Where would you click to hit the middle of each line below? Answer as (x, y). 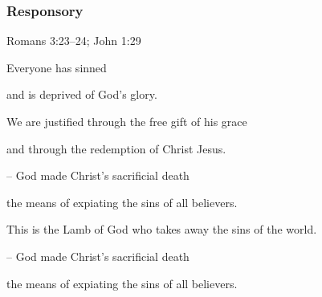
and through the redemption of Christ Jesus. (116, 148)
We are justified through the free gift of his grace (127, 121)
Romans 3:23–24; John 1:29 (74, 41)
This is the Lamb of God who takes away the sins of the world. (162, 229)
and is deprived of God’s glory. (82, 94)
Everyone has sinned (57, 67)
